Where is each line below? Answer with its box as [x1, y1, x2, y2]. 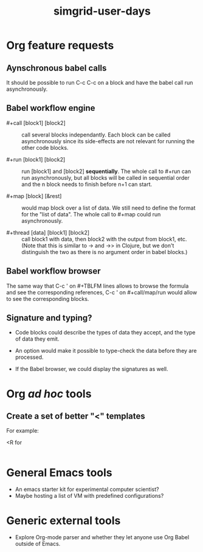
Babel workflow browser [6, 266, 101, 277]
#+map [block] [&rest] [6, 192, 62, 199]
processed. [15, 353, 44, 361]
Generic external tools [6, 514, 121, 528]
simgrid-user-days [53, 4, 151, 18]
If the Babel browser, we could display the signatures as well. [15, 366, 168, 373]
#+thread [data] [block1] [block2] [6, 228, 90, 236]
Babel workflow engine [6, 103, 95, 113]
